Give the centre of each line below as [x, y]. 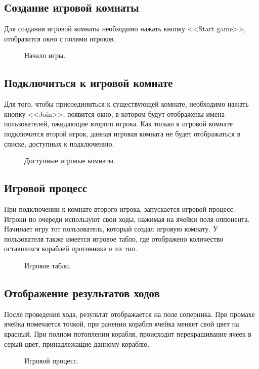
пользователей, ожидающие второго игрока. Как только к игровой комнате [119, 124]
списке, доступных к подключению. [59, 143]
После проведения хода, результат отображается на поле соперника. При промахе [129, 314]
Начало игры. [45, 55]
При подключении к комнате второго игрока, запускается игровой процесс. [120, 209]
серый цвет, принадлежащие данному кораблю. [77, 343]
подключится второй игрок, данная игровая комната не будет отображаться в [122, 133]
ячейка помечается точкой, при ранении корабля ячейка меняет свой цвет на [122, 324]
